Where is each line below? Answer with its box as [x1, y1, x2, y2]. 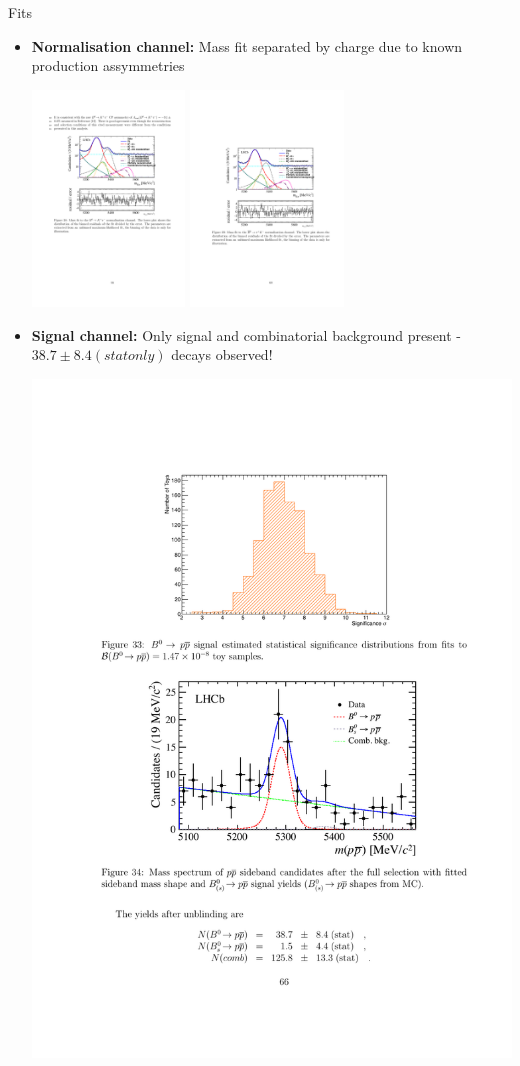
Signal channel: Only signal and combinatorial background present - [31, 324, 462, 345]
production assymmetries [31, 55, 185, 76]
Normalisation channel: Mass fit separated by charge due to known [31, 35, 463, 56]
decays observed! [171, 344, 273, 365]
